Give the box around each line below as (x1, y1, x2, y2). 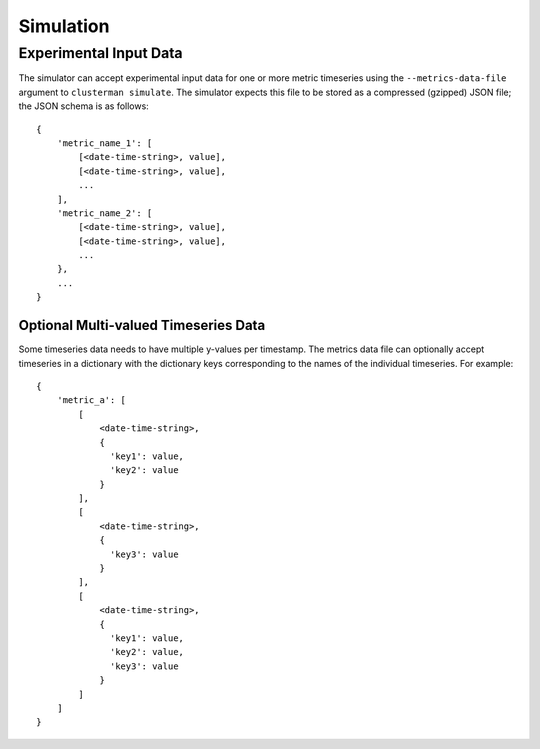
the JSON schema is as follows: (18, 100, 149, 112)
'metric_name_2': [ (56, 207, 153, 219)
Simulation (18, 15, 110, 37)
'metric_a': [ (56, 395, 127, 406)
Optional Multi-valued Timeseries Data (18, 317, 266, 334)
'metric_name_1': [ (56, 137, 153, 149)
